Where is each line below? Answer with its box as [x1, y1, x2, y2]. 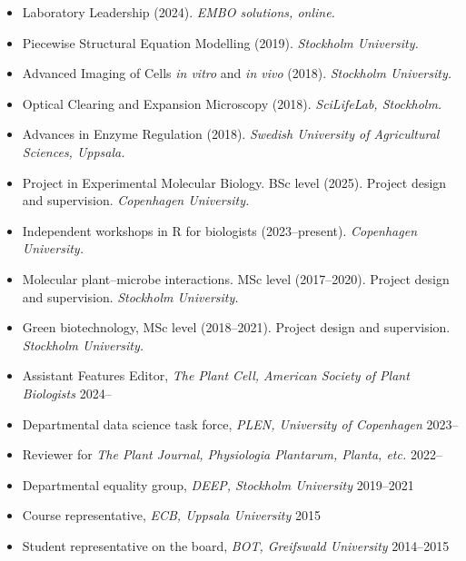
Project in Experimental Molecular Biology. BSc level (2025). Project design [22, 172, 447, 192]
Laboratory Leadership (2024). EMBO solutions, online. [22, 3, 335, 21]
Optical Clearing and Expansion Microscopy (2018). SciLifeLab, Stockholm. [22, 93, 442, 113]
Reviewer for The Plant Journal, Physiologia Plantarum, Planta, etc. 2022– [22, 445, 442, 464]
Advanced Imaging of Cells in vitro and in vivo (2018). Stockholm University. [22, 64, 452, 83]
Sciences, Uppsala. [22, 142, 125, 161]
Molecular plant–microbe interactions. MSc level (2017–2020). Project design [22, 269, 450, 288]
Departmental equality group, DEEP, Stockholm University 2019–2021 [22, 475, 414, 494]
